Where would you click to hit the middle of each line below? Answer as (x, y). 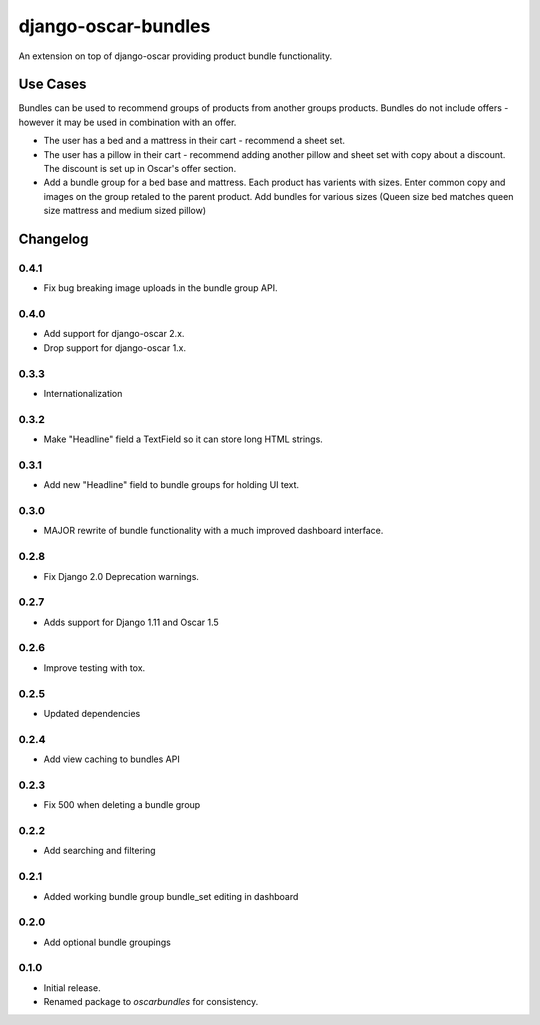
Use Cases (52, 84)
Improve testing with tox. (94, 667)
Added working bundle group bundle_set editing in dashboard (171, 896)
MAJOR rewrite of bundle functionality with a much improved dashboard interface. (213, 531)
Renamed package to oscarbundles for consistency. (151, 1002)
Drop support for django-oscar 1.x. (115, 347)
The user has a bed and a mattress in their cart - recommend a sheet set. (194, 141)
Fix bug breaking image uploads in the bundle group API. (160, 288)
